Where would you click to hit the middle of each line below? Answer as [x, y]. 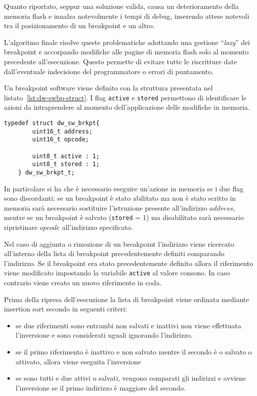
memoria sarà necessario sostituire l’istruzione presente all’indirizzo [106, 207]
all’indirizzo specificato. [97, 227]
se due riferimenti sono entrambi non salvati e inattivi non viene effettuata [128, 325]
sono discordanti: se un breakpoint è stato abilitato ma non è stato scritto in [120, 198]
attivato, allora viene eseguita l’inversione [78, 361]
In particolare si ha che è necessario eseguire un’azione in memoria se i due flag [124, 188]
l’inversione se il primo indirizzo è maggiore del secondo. [101, 387]
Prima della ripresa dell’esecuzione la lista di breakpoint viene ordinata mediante [127, 299]
